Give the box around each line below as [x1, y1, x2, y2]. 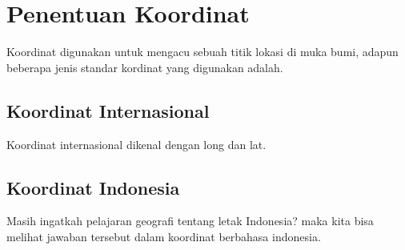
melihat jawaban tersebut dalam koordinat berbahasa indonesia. [6, 228, 321, 244]
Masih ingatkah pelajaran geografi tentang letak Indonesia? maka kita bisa [6, 212, 374, 229]
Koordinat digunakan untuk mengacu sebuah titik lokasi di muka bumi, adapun [6, 43, 399, 60]
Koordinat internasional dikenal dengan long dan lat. [6, 135, 267, 152]
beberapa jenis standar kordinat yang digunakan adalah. [6, 58, 283, 75]
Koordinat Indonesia [6, 175, 180, 200]
